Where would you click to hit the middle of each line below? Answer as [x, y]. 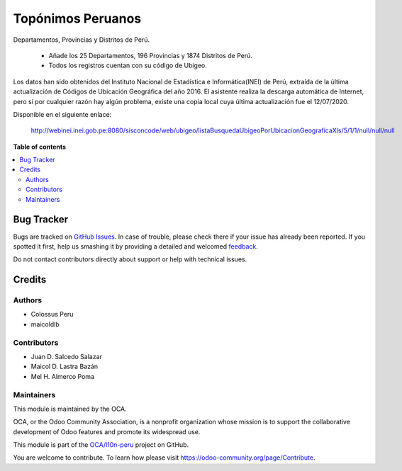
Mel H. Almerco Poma [63, 376]
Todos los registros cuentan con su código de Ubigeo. [128, 66]
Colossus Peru [52, 314]
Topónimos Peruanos [77, 18]
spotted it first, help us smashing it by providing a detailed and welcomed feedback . [136, 246]
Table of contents [40, 147]
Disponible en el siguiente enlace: [62, 114]
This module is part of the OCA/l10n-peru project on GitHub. [101, 445]
